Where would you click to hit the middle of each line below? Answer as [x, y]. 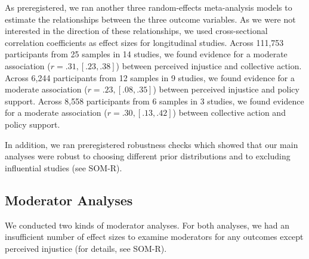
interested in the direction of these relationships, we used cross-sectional [136, 31]
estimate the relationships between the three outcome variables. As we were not [150, 19]
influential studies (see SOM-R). [64, 167]
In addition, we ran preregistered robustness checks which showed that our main [152, 144]
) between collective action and [229, 112]
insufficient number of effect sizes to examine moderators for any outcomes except [154, 237]
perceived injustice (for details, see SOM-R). [86, 248]
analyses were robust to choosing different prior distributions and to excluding [148, 156]
